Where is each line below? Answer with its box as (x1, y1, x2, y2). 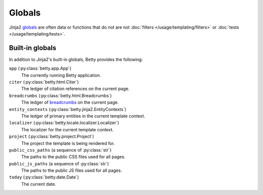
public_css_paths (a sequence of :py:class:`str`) (9, 147, 112, 153)
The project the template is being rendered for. (21, 140, 115, 146)
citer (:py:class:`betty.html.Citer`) (9, 79, 79, 85)
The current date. (21, 181, 56, 187)
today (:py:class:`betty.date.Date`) (9, 174, 79, 180)
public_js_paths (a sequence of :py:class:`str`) (9, 160, 109, 166)
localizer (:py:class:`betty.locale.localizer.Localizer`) (9, 120, 119, 126)
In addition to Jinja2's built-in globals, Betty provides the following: (9, 56, 143, 62)
